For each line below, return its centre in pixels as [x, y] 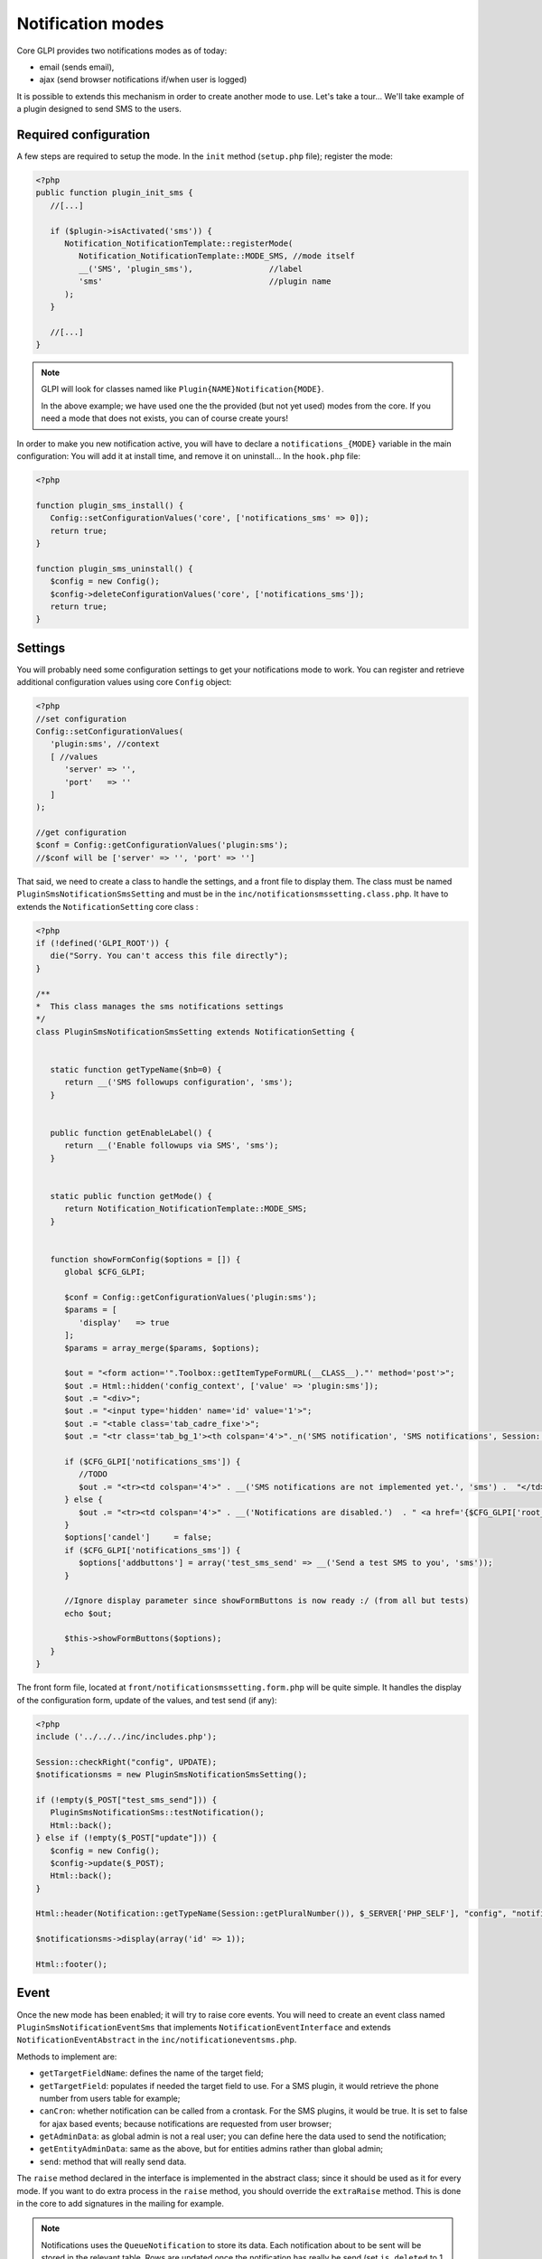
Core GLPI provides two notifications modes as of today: [122, 51]
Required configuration [84, 134]
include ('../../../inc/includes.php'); [126, 1737]
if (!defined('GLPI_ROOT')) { [103, 943]
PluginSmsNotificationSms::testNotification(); [158, 1813]
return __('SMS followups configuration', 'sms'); [179, 1083]
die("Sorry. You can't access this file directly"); [169, 956]
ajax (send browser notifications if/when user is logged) [143, 80]
